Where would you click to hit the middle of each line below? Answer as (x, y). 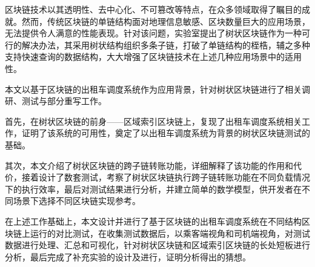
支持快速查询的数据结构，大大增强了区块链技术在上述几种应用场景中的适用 (153, 57)
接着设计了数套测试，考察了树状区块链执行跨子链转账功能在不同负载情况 (166, 177)
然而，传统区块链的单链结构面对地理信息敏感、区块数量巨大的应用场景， (166, 21)
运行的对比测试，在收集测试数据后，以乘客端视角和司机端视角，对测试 (170, 233)
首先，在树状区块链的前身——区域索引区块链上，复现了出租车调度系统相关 (153, 121)
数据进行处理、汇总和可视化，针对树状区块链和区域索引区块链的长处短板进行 (157, 245)
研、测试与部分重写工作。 (56, 101)
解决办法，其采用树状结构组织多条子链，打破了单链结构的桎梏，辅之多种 (166, 44)
